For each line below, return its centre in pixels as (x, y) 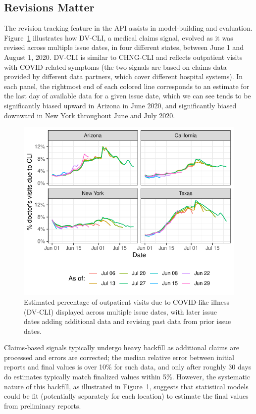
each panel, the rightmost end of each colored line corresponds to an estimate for (127, 86)
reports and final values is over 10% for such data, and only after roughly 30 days (128, 367)
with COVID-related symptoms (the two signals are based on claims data (115, 67)
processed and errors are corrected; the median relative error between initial (119, 357)
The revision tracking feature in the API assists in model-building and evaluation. (128, 28)
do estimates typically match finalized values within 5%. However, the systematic (127, 377)
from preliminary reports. (43, 405)
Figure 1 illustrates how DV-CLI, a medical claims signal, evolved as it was (119, 37)
